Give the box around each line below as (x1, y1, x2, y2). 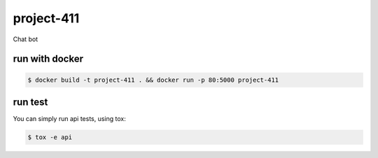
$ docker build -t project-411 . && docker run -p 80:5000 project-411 (27, 76, 279, 84)
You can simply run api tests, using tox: (13, 115, 126, 123)
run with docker (13, 53, 84, 65)
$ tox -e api (27, 134, 73, 141)
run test (13, 96, 48, 108)
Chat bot (13, 35, 38, 43)
